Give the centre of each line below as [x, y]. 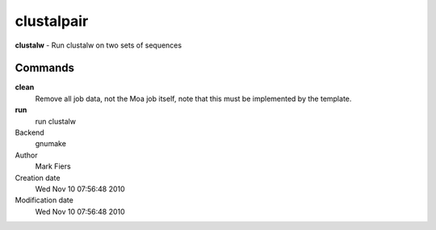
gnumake [50, 144]
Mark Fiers [53, 166]
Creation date [38, 178]
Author [26, 155]
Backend [29, 132]
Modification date [44, 200]
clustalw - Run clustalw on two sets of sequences [98, 45]
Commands [45, 68]
